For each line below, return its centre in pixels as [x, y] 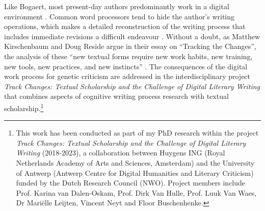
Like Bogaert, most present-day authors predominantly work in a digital [117, 6]
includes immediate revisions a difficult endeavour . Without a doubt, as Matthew [132, 36]
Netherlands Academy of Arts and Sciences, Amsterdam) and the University [135, 162]
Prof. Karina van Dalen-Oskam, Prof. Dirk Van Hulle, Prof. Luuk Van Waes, [136, 192]
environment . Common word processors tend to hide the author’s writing [120, 16]
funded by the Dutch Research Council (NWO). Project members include [131, 183]
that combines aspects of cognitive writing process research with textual [116, 96]
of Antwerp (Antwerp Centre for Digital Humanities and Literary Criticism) [135, 173]
